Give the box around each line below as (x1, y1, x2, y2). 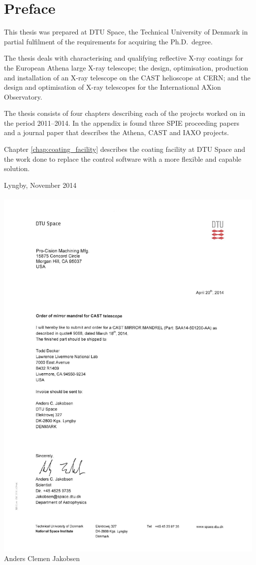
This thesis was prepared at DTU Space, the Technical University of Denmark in (4, 27, 248, 37)
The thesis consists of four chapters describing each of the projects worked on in (4, 108, 245, 118)
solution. (4, 163, 30, 174)
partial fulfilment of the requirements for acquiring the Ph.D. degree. (4, 36, 213, 46)
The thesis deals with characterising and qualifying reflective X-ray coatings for (4, 53, 243, 63)
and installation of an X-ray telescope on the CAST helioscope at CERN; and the (4, 72, 251, 82)
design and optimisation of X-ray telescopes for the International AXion (4, 82, 221, 92)
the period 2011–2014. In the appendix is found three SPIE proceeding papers (4, 117, 239, 128)
